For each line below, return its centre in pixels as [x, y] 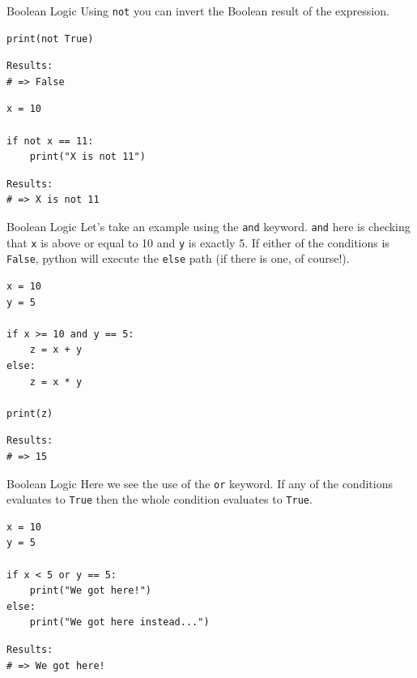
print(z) [30, 413]
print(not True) [50, 39]
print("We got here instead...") [119, 622]
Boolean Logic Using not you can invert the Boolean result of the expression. [198, 11]
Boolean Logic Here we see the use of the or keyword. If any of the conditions [200, 483]
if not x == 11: [50, 141]
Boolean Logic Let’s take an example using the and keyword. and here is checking [208, 226]
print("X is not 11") [87, 157]
